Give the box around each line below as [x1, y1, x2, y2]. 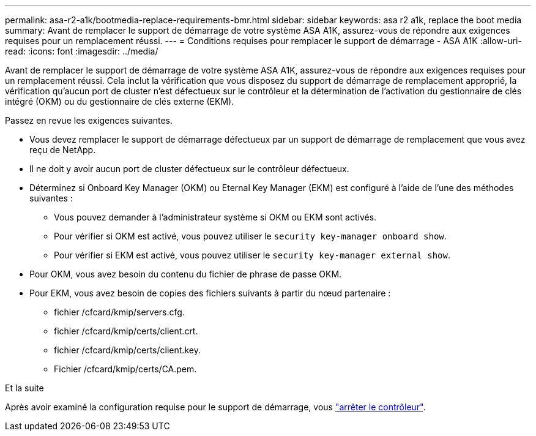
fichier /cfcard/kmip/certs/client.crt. [54, 326, 198, 336]
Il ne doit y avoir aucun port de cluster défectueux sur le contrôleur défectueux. [29, 163, 349, 174]
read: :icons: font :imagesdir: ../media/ [5, 46, 158, 56]
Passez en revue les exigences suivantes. [5, 115, 173, 126]
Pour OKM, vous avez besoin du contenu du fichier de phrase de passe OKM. [29, 269, 342, 279]
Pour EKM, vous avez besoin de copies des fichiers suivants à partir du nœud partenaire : [29, 288, 391, 298]
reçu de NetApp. [29, 145, 96, 155]
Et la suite [5, 383, 44, 393]
